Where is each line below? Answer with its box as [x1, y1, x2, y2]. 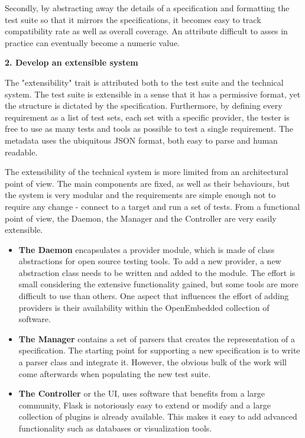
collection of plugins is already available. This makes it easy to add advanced [18, 410, 297, 423]
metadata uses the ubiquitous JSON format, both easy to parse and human [5, 134, 278, 146]
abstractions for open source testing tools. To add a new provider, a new [18, 255, 281, 267]
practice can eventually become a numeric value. [5, 36, 180, 48]
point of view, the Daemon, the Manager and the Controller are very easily [5, 212, 277, 224]
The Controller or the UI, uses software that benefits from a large [18, 387, 265, 400]
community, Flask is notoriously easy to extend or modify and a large [18, 398, 271, 411]
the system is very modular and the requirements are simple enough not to [5, 189, 276, 201]
